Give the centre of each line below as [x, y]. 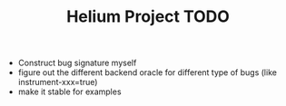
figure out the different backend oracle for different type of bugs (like [147, 72]
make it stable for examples [69, 92]
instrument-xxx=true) [58, 82]
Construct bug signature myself [77, 63]
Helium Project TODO [148, 17]
